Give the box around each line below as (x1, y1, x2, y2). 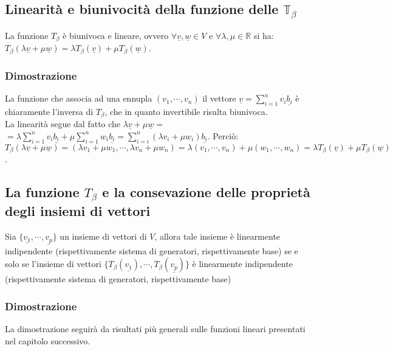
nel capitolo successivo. (5, 334, 91, 347)
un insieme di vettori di (60, 230, 147, 243)
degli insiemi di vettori (5, 201, 151, 220)
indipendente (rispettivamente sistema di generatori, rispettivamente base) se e (5, 244, 298, 257)
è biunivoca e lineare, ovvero (63, 29, 169, 41)
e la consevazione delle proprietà (102, 182, 310, 201)
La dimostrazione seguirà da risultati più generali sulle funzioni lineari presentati (5, 322, 306, 335)
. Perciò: (207, 129, 239, 142)
